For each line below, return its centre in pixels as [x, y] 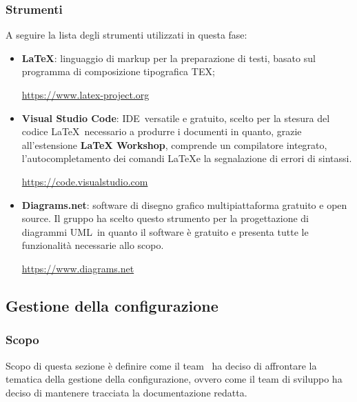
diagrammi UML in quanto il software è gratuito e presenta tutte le [165, 231]
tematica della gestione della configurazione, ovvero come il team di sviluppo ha [174, 379]
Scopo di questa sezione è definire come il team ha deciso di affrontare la [161, 365]
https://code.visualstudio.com [85, 181]
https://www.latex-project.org [85, 94]
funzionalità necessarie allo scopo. [93, 245]
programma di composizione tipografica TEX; [118, 71]
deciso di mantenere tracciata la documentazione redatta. [126, 392]
